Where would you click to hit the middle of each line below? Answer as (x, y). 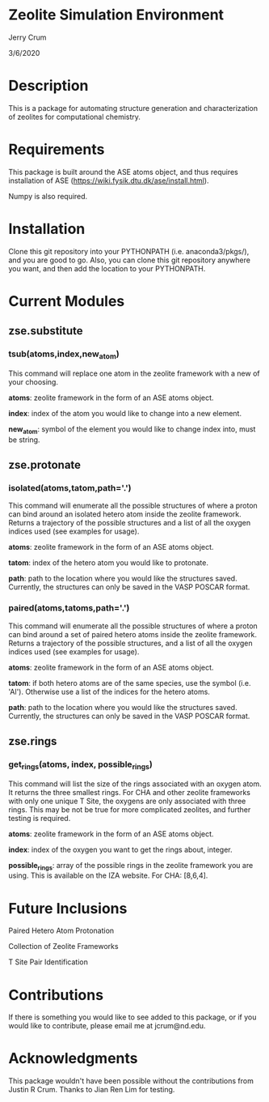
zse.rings (33, 741)
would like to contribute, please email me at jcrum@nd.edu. (107, 1026)
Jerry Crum (27, 37)
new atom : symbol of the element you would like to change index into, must (132, 430)
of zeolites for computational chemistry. (75, 117)
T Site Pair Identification (48, 962)
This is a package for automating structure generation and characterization (133, 108)
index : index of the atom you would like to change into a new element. (125, 413)
